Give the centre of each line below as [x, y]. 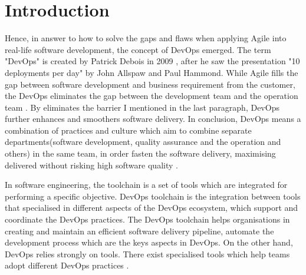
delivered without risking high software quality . [91, 165]
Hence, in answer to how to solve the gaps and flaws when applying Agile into [146, 38]
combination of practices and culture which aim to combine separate [128, 130]
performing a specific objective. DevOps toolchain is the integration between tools [153, 196]
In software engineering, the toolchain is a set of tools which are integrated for [146, 185]
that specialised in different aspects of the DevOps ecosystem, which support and [152, 208]
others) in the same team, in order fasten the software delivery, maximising [140, 153]
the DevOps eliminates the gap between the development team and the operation [152, 96]
